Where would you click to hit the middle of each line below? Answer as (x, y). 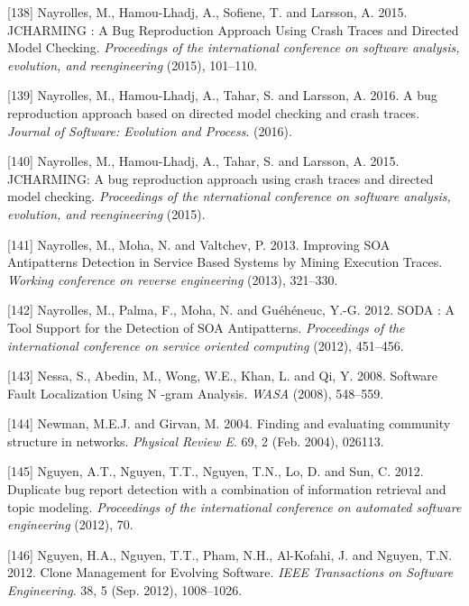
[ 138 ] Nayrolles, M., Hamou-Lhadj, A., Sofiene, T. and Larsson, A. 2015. (207, 12)
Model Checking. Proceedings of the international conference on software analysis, (234, 47)
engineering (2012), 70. (70, 524)
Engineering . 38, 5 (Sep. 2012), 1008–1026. (125, 590)
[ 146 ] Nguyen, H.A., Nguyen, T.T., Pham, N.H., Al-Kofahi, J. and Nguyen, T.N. (230, 554)
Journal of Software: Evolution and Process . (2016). (150, 130)
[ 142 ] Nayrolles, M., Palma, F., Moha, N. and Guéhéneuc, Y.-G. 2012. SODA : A (231, 310)
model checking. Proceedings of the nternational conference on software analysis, (229, 196)
